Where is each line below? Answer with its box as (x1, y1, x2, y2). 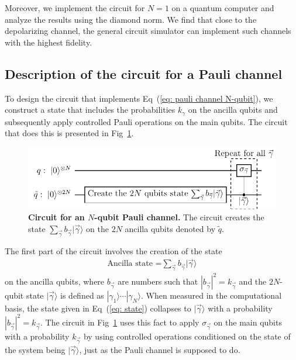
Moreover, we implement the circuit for (5, 2, 145, 13)
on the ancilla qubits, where (5, 275, 105, 287)
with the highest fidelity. (5, 36, 92, 48)
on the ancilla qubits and (188, 103, 278, 116)
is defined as (60, 289, 104, 301)
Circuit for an (28, 211, 85, 223)
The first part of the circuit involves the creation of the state (5, 244, 222, 257)
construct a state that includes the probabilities (5, 103, 175, 116)
